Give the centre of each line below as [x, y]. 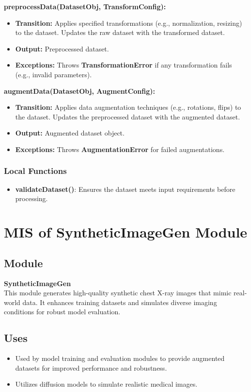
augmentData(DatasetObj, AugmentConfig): [79, 91]
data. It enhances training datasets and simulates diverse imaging [120, 302]
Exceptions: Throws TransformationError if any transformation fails [124, 65]
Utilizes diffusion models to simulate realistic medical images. [106, 384]
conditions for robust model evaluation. [62, 312]
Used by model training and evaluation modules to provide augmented [120, 358]
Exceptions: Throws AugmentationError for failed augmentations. [120, 149]
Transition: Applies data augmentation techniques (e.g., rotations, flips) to [128, 107]
